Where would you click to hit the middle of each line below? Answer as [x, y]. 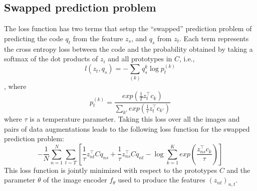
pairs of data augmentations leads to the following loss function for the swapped [127, 128]
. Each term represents [214, 38]
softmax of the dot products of [51, 59]
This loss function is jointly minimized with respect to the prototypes [111, 170]
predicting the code [34, 38]
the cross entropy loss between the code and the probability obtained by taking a [128, 49]
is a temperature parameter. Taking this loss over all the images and [135, 119]
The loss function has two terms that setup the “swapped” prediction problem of [128, 28]
